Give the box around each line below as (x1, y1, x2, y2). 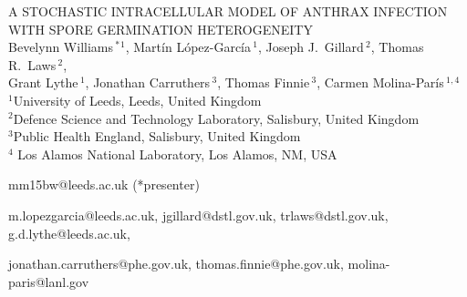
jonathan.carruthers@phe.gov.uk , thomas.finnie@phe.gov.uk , (8, 254, 344, 273)
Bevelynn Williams (8, 37, 113, 56)
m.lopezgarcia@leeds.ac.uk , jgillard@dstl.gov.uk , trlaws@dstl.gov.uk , (8, 205, 389, 224)
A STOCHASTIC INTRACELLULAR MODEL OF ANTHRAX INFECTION (8, 2, 448, 20)
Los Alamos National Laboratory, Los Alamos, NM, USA (17, 144, 337, 163)
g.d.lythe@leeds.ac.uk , (8, 223, 130, 242)
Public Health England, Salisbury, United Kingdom (13, 127, 301, 146)
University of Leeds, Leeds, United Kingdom (13, 90, 262, 109)
